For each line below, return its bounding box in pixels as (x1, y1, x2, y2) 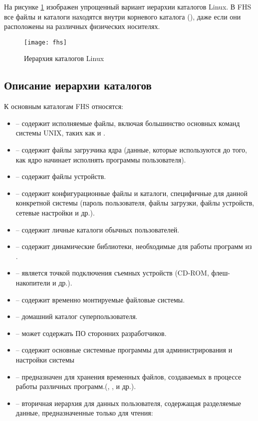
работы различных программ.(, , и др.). (15, 381, 136, 391)
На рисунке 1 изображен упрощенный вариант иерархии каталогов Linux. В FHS (4, 1, 252, 11)
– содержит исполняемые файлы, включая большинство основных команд (15, 117, 240, 128)
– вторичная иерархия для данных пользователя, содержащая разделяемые (15, 397, 241, 408)
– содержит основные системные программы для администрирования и (15, 344, 233, 355)
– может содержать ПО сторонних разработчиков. (15, 327, 167, 338)
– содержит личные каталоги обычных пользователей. (15, 224, 180, 234)
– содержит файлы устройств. (15, 171, 106, 181)
